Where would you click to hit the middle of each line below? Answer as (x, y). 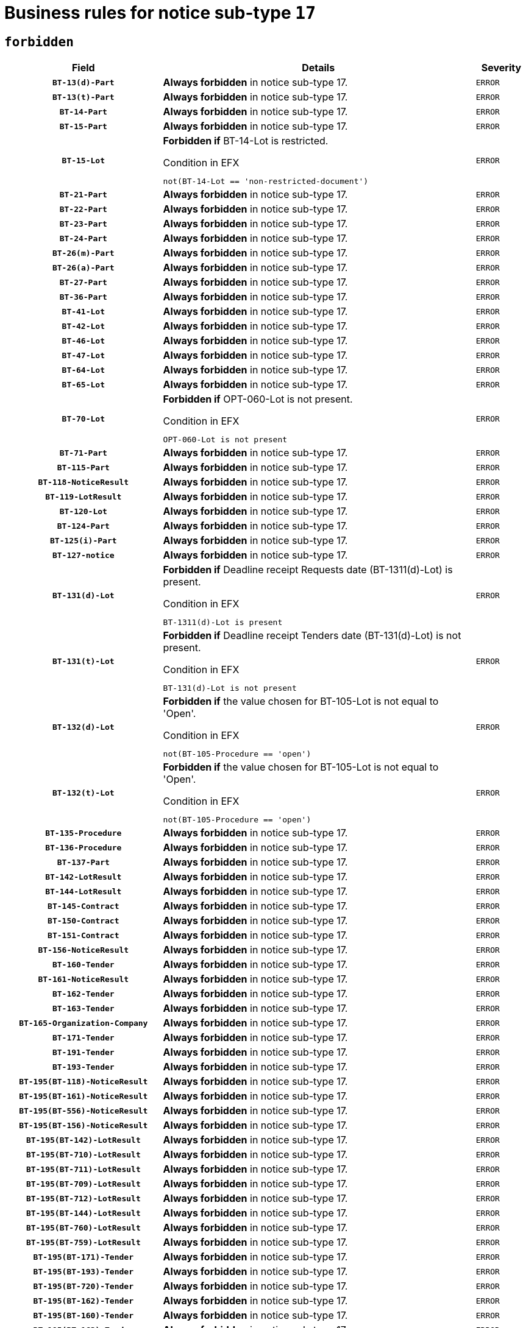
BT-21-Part (83, 194)
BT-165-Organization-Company (84, 1023)
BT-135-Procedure (84, 833)
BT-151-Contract (84, 935)
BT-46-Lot (84, 341)
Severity (501, 68)
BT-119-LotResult (84, 496)
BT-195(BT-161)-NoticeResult (84, 1096)
